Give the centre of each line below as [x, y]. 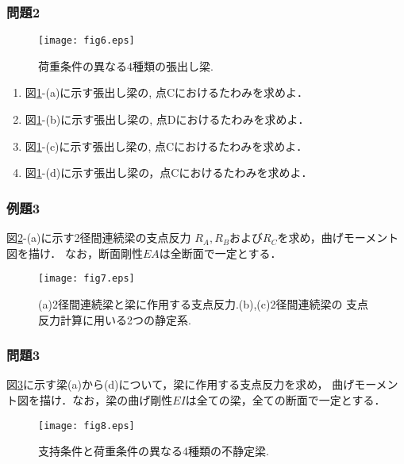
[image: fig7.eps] [87, 279]
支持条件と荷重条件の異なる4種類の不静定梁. [154, 451]
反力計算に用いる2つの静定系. [115, 319]
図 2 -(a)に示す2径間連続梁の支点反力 [99, 238]
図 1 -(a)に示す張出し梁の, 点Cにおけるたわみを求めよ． [167, 92]
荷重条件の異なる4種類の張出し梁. [126, 65]
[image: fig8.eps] [87, 426]
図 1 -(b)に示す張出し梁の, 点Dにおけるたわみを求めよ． [167, 119]
